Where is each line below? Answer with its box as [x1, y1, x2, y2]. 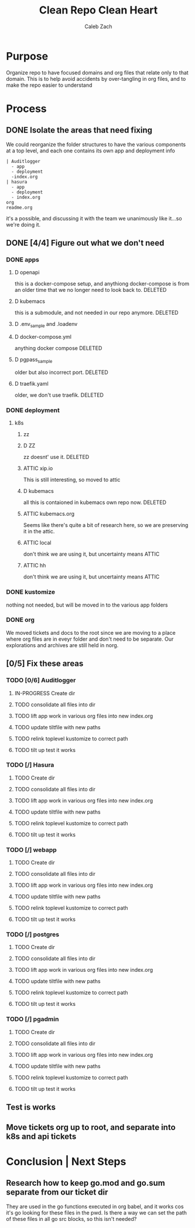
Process [6, 102, 47, 115]
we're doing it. [6, 221, 41, 228]
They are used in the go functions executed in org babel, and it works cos [6, 1203, 184, 1210]
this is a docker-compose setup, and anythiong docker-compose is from [14, 280, 190, 287]
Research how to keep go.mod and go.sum [6, 1178, 165, 1188]
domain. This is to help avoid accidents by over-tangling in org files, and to [6, 75, 186, 82]
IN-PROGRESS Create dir [14, 689, 76, 696]
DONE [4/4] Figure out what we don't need [6, 238, 165, 248]
